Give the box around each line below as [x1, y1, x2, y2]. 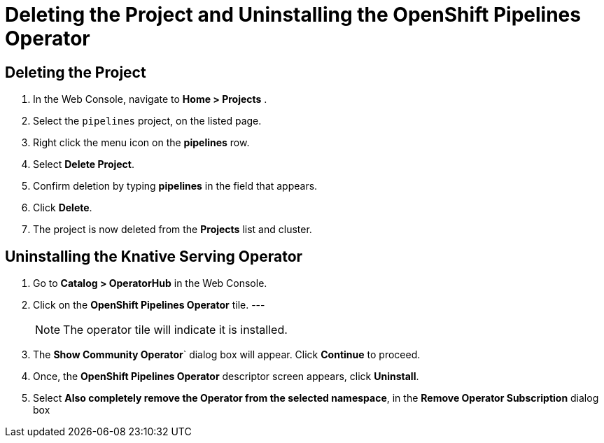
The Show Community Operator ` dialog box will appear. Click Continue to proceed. [33, 349, 421, 361]
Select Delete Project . [33, 158, 135, 171]
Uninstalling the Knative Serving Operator [5, 247, 303, 265]
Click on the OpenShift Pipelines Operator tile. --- [33, 299, 265, 311]
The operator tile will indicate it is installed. [63, 323, 288, 337]
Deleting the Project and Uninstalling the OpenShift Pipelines [5, 3, 581, 27]
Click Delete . [33, 202, 92, 214]
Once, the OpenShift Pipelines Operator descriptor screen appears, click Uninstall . [33, 370, 419, 383]
